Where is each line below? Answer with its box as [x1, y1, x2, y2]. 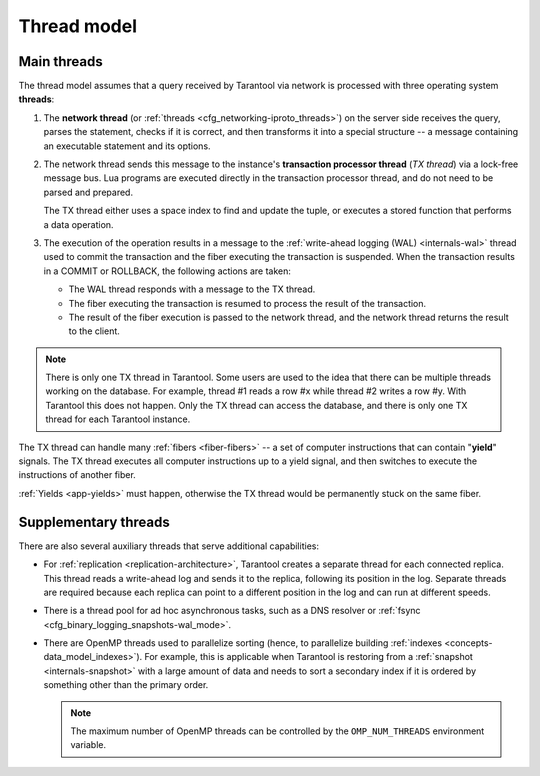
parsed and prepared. [43, 186, 134, 198]
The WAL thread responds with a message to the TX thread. [68, 283, 316, 295]
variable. [70, 739, 107, 751]
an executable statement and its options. [43, 140, 211, 152]
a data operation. [43, 218, 114, 230]
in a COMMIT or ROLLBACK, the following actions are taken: [43, 265, 292, 277]
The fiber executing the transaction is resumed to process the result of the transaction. [68, 297, 427, 309]
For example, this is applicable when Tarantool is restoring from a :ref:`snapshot [144, 651, 474, 663]
